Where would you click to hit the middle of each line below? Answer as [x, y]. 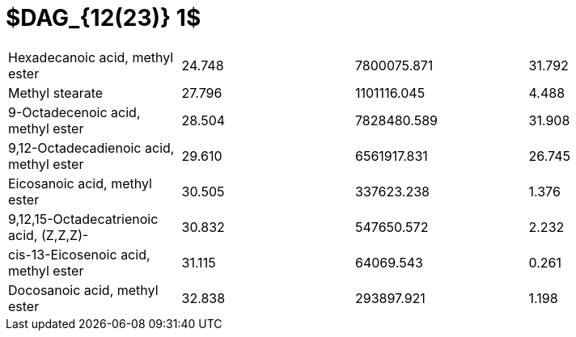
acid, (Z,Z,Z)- [49, 235]
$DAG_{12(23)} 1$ [104, 18]
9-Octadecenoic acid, [74, 112]
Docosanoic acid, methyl [83, 290]
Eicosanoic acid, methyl [80, 183]
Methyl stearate [56, 93]
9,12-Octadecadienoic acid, [91, 147]
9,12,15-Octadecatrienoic [83, 219]
